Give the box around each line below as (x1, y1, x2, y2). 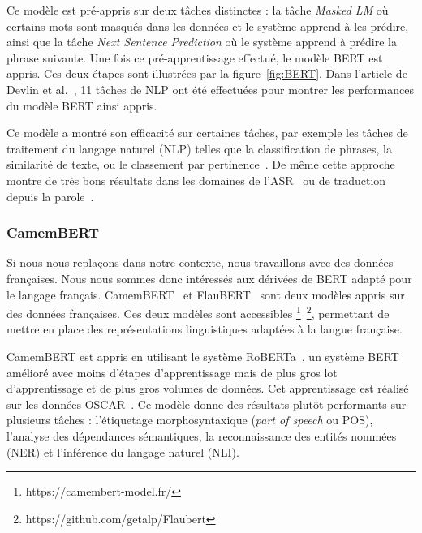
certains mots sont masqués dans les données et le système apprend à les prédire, (6, 17, 409, 34)
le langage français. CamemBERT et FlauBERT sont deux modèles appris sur (6, 286, 405, 303)
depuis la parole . (6, 187, 94, 204)
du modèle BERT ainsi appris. (6, 97, 157, 114)
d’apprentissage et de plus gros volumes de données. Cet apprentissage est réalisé (6, 380, 409, 397)
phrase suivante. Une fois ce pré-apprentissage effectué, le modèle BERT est (6, 49, 383, 66)
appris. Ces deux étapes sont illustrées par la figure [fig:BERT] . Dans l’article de (6, 65, 407, 82)
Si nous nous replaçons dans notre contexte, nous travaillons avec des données (6, 254, 394, 271)
